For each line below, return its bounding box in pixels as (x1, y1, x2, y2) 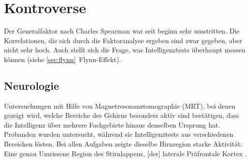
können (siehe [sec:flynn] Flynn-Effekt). (4, 54, 121, 64)
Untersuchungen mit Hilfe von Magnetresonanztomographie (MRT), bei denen (4, 100, 235, 111)
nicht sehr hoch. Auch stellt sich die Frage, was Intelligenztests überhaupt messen (4, 45, 246, 55)
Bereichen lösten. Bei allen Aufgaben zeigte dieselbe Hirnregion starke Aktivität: (4, 139, 243, 149)
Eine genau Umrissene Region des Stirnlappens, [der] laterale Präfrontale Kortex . (4, 148, 247, 158)
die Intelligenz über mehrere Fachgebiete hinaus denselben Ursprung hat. (4, 119, 221, 130)
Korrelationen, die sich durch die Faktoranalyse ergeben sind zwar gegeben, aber (4, 35, 242, 45)
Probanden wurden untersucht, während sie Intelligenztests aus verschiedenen (4, 129, 234, 139)
